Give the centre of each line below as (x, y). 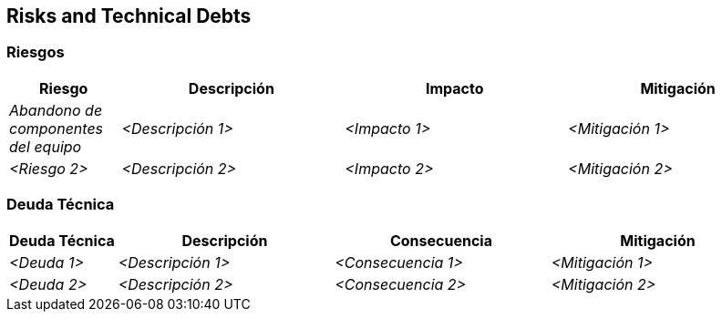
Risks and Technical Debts (129, 16)
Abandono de (56, 110)
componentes (57, 128)
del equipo (46, 146)
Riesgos (36, 52)
